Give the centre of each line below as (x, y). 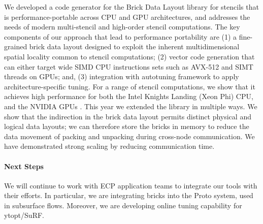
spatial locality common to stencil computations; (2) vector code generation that (129, 56)
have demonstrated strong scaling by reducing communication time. (109, 146)
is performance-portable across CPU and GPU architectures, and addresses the (127, 17)
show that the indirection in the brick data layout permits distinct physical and (128, 116)
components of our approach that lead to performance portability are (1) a (121, 36)
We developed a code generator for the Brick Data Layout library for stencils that (131, 7)
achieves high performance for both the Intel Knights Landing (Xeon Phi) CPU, (129, 96)
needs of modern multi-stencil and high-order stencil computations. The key (122, 27)
